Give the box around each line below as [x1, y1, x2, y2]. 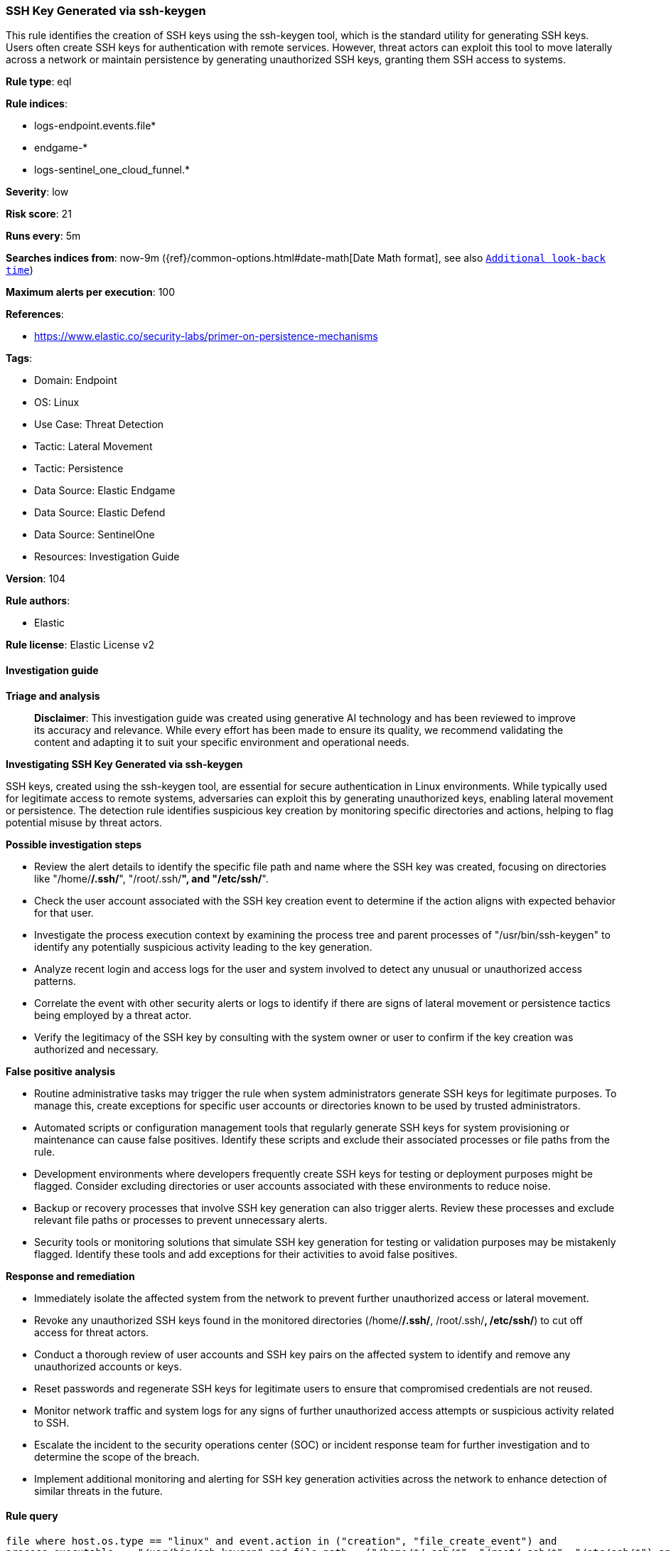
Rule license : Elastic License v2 [6, 639, 154, 651]
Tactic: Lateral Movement [34, 440, 153, 453]
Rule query [6, 1510, 58, 1523]
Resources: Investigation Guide [34, 550, 180, 563]
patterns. [34, 974, 76, 987]
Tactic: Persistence [34, 462, 124, 475]
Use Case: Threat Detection [34, 418, 164, 431]
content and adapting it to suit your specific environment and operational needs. [34, 735, 409, 748]
